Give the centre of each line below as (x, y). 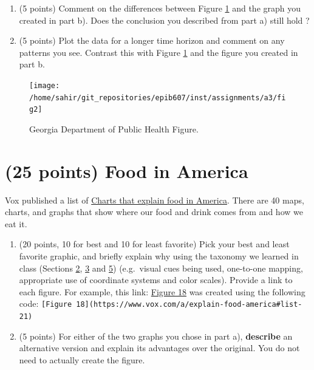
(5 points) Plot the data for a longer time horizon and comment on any (152, 40)
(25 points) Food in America (127, 170)
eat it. (16, 223)
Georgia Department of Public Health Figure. (114, 128)
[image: (45, 85)
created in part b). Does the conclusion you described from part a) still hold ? (164, 20)
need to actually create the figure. (82, 359)
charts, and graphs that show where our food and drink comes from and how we (154, 212)
